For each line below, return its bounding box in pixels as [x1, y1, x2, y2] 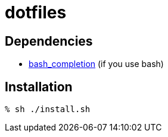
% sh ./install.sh [5, 104, 91, 114]
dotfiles [5, 2, 67, 23]
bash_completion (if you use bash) [29, 59, 164, 69]
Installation [5, 79, 73, 94]
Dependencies [5, 33, 93, 49]
